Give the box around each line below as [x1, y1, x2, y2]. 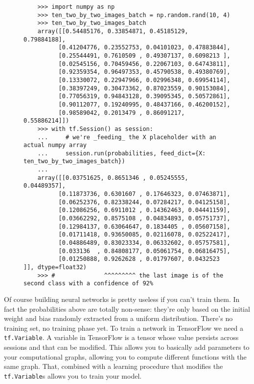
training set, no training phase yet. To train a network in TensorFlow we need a [4, 322, 244, 333]
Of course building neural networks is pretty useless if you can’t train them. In [4, 294, 240, 304]
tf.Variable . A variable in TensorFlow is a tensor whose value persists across [4, 332, 239, 342]
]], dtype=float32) [23, 264, 87, 271]
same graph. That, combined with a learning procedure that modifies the [4, 361, 223, 371]
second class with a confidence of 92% [23, 280, 153, 287]
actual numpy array [23, 142, 87, 149]
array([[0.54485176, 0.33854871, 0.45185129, [37, 27, 188, 35]
